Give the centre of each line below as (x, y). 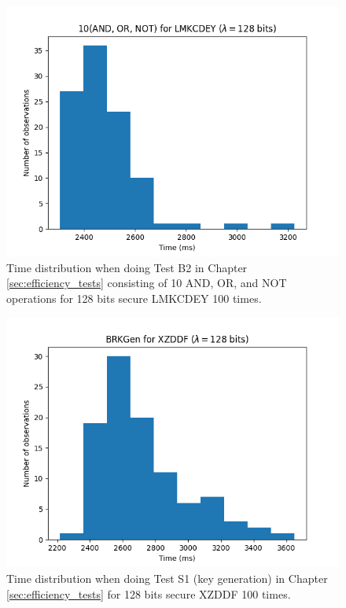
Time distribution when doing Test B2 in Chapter (127, 267)
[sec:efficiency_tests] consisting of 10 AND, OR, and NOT (147, 283)
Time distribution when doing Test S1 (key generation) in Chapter (167, 578)
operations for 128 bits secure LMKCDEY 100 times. (134, 298)
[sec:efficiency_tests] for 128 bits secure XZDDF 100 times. (149, 593)
